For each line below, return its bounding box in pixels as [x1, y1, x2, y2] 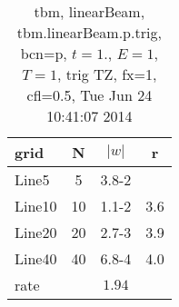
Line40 [15, 248, 57, 269]
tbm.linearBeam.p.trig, [16, 22, 162, 43]
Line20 [15, 222, 57, 243]
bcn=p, [20, 43, 67, 64]
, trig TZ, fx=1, [57, 64, 157, 84]
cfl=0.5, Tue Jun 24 [26, 84, 153, 105]
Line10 [15, 195, 57, 216]
